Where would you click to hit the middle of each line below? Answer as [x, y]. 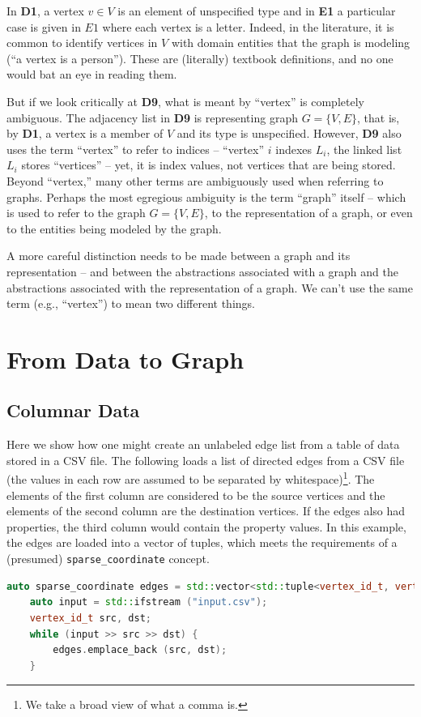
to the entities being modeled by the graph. [114, 228]
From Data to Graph [125, 358]
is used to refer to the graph [76, 213]
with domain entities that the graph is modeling [291, 43]
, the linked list [364, 149]
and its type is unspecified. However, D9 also [289, 133]
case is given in [44, 26]
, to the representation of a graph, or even [308, 213]
